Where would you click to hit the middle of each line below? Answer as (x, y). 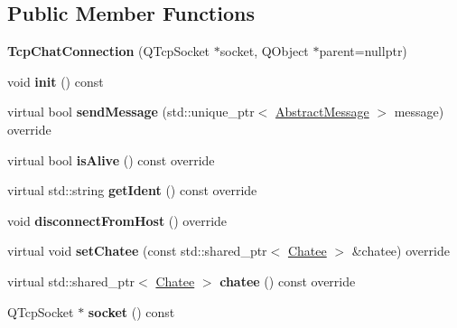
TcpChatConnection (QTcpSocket (109, 51)
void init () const (56, 81)
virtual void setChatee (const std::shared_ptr (137, 251)
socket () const (131, 311)
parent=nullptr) (363, 51)
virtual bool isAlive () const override (111, 159)
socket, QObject (264, 51)
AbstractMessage (322, 112)
